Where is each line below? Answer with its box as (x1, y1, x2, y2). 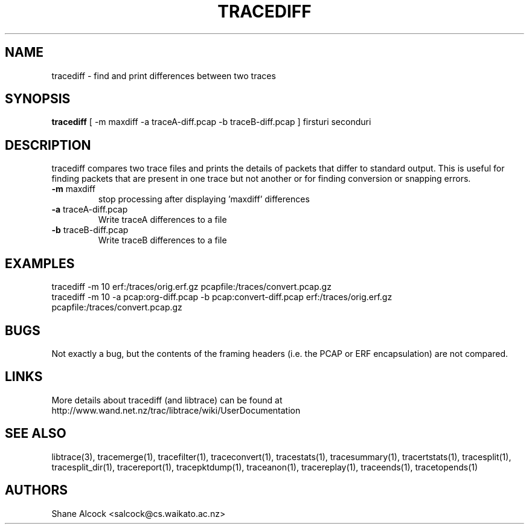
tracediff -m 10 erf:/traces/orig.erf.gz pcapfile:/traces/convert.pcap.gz (51, 281, 332, 292)
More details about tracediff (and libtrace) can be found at (51, 394, 283, 405)
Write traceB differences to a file (98, 235, 227, 246)
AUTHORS (5, 483, 68, 498)
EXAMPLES (5, 255, 75, 271)
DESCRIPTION (5, 137, 91, 153)
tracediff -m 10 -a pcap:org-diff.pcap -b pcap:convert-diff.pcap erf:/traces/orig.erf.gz (51, 292, 393, 303)
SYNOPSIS (5, 91, 71, 107)
